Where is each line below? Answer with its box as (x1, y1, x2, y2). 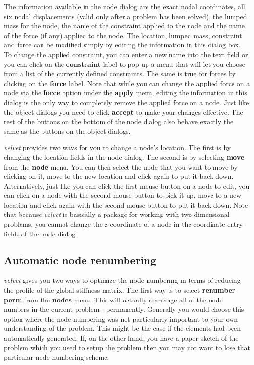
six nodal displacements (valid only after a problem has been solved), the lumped (4, 11, 247, 21)
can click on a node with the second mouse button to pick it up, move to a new (4, 190, 242, 200)
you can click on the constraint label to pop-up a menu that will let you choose (4, 59, 246, 69)
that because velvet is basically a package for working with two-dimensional (4, 209, 230, 219)
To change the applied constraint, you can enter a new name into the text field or (4, 49, 248, 59)
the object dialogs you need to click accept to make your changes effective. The (4, 107, 243, 117)
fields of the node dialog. (4, 228, 78, 238)
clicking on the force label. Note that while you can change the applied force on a (4, 78, 250, 88)
